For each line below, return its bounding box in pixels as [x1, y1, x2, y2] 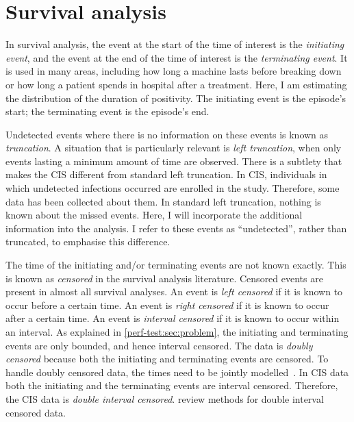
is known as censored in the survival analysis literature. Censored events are [5, 271, 323, 285]
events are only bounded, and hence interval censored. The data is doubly [5, 338, 313, 352]
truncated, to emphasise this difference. [5, 234, 170, 249]
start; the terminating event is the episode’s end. [5, 104, 210, 119]
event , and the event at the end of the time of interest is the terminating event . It [5, 50, 348, 64]
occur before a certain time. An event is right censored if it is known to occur [5, 297, 329, 312]
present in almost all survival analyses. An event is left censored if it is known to [5, 284, 343, 299]
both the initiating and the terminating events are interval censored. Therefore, [5, 378, 338, 393]
